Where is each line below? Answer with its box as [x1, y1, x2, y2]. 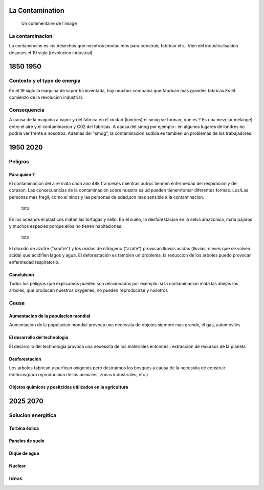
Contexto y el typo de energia [9, 77, 81, 84]
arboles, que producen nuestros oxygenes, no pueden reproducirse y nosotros [9, 287, 168, 293]
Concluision [9, 272, 34, 277]
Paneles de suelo [9, 438, 45, 444]
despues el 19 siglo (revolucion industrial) [9, 49, 93, 56]
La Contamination [9, 6, 65, 15]
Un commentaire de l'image [21, 21, 77, 26]
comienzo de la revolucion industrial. [9, 94, 83, 100]
